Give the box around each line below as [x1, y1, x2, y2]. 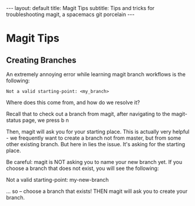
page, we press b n [22, 117, 69, 124]
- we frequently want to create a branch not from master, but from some [6, 134, 181, 141]
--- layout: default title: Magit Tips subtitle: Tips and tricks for [6, 5, 155, 11]
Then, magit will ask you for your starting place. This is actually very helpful [6, 128, 190, 135]
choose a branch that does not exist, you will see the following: [6, 165, 159, 172]
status [6, 117, 22, 124]
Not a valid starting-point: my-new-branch [6, 176, 109, 183]
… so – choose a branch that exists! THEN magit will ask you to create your [6, 188, 188, 195]
